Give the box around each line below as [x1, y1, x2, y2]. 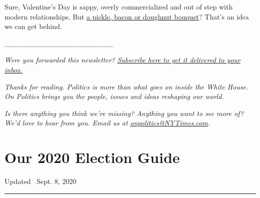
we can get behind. [4, 21, 62, 31]
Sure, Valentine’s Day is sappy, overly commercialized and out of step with [4, 1, 233, 11]
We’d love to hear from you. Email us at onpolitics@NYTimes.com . [4, 117, 210, 128]
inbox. [4, 64, 22, 74]
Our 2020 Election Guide [4, 147, 180, 167]
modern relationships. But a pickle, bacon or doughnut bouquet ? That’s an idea [4, 11, 249, 21]
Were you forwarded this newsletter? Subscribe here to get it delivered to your [4, 54, 241, 65]
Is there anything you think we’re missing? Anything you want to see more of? [4, 107, 244, 118]
